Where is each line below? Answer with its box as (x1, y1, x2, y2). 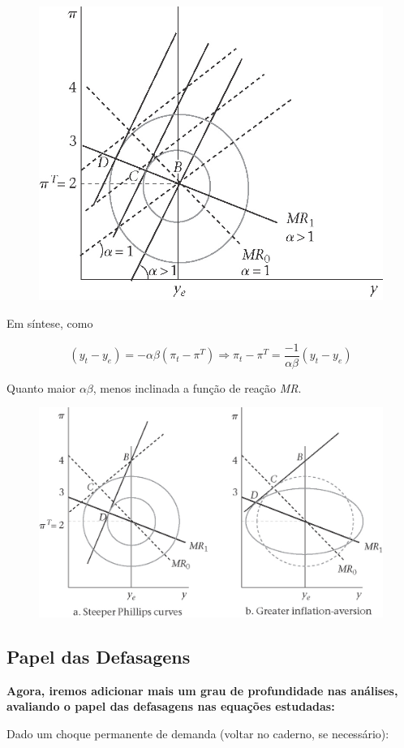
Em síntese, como (6, 315, 93, 332)
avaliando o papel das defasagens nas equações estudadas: (6, 698, 335, 715)
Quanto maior (6, 379, 76, 396)
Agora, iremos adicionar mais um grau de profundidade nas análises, (6, 681, 398, 699)
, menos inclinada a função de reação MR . (92, 379, 302, 396)
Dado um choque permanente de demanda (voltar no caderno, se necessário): (6, 725, 389, 742)
